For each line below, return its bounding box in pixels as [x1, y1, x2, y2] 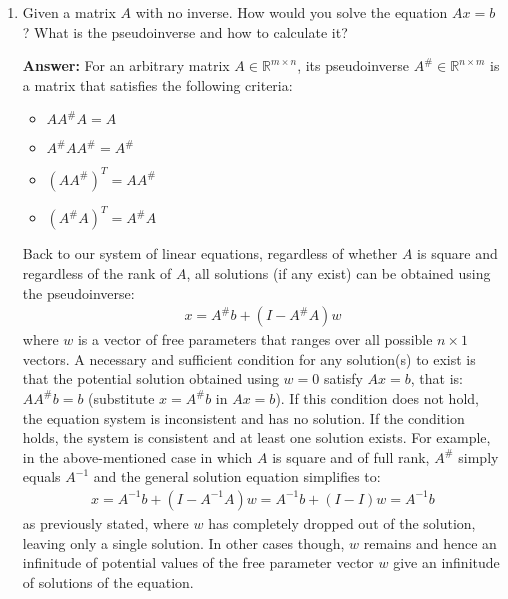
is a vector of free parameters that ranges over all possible [77, 329, 433, 350]
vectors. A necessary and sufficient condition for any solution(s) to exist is [22, 348, 476, 369]
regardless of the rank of [22, 262, 172, 283]
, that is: [410, 368, 463, 389]
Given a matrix [22, 2, 116, 22]
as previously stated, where [22, 512, 189, 533]
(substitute [88, 387, 155, 408]
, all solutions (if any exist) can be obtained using [186, 262, 491, 283]
